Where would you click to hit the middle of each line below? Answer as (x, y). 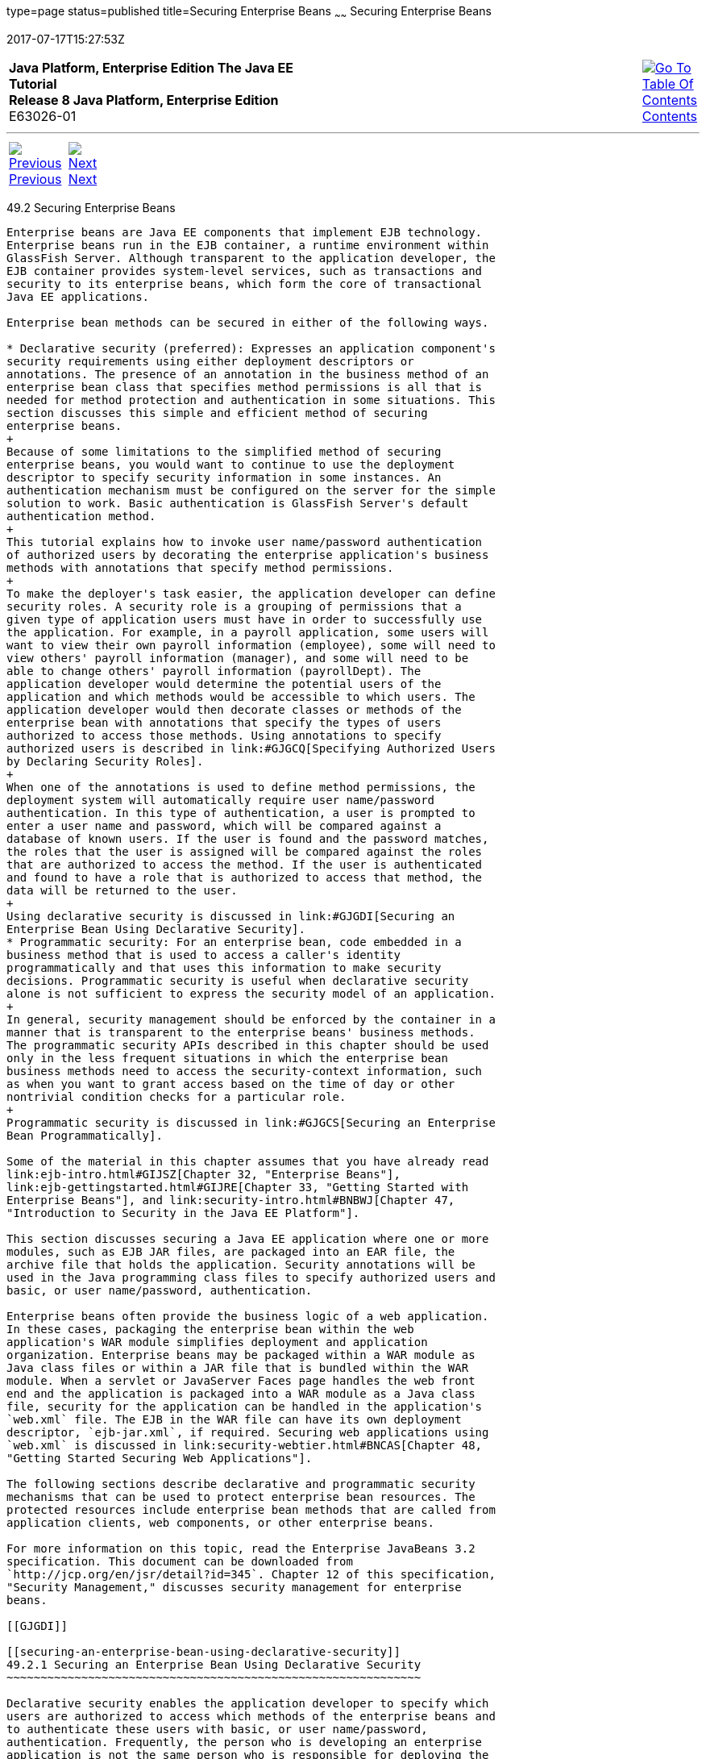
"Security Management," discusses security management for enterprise (234, 1587)
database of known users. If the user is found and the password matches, (248, 838)
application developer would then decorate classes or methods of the (234, 709)
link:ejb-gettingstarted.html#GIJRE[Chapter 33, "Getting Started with (238, 1187)
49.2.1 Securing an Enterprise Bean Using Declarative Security (214, 1664)
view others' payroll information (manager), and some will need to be (238, 658)
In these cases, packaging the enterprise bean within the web (210, 1329)
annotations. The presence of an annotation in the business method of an (248, 374)
